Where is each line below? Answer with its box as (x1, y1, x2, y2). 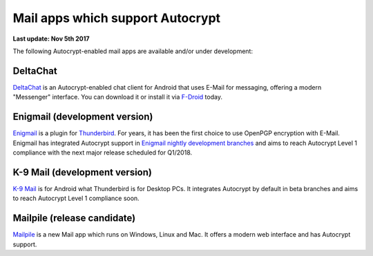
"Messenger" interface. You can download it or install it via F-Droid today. (12, 93, 222, 101)
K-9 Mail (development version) (12, 166, 152, 178)
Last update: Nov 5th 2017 (12, 35, 90, 43)
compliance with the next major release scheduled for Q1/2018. (12, 148, 193, 157)
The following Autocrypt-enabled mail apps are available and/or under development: (12, 47, 254, 55)
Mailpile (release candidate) (12, 213, 136, 224)
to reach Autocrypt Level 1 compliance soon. (12, 194, 140, 203)
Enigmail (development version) (12, 111, 153, 123)
